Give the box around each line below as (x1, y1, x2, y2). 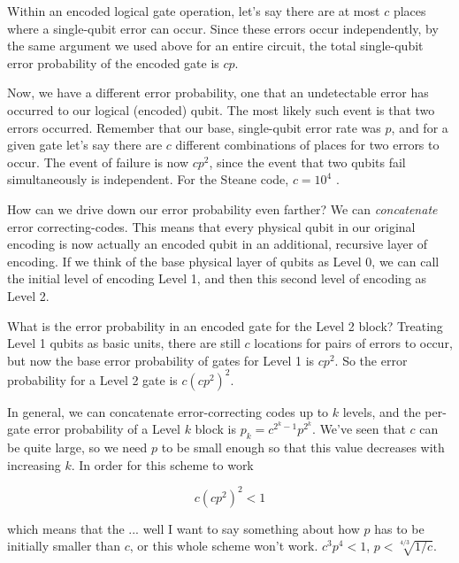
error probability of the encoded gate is (7, 53, 219, 72)
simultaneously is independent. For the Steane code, (7, 170, 289, 189)
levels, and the (342, 402, 421, 420)
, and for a (391, 118, 448, 136)
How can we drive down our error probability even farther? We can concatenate (7, 199, 438, 218)
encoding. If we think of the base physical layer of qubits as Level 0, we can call (7, 251, 440, 270)
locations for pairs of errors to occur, (254, 334, 453, 352)
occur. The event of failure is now (7, 152, 189, 171)
